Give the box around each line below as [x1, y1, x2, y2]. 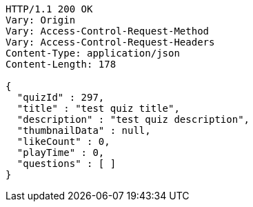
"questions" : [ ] [17, 158, 117, 169]
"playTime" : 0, [17, 147, 105, 158]
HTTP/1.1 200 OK [6, 3, 93, 14]
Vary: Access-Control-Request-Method [6, 26, 210, 37]
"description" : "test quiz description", [17, 114, 250, 125]
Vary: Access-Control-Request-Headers [6, 37, 215, 48]
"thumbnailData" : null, [17, 125, 151, 136]
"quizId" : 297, [17, 92, 105, 103]
